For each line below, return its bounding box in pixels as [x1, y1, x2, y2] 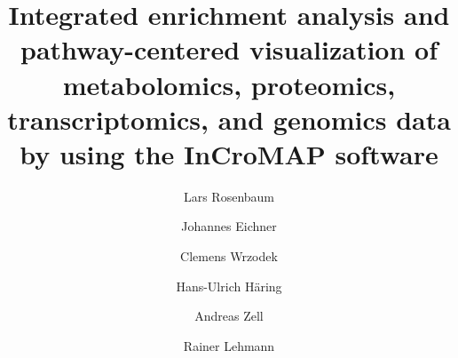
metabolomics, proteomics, [62, 66, 396, 102]
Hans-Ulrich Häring [176, 276, 282, 295]
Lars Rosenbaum [183, 187, 275, 205]
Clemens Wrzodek [180, 247, 278, 266]
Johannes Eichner [181, 217, 277, 235]
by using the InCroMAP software [20, 135, 438, 171]
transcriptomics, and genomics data [7, 100, 451, 137]
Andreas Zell [194, 306, 264, 325]
